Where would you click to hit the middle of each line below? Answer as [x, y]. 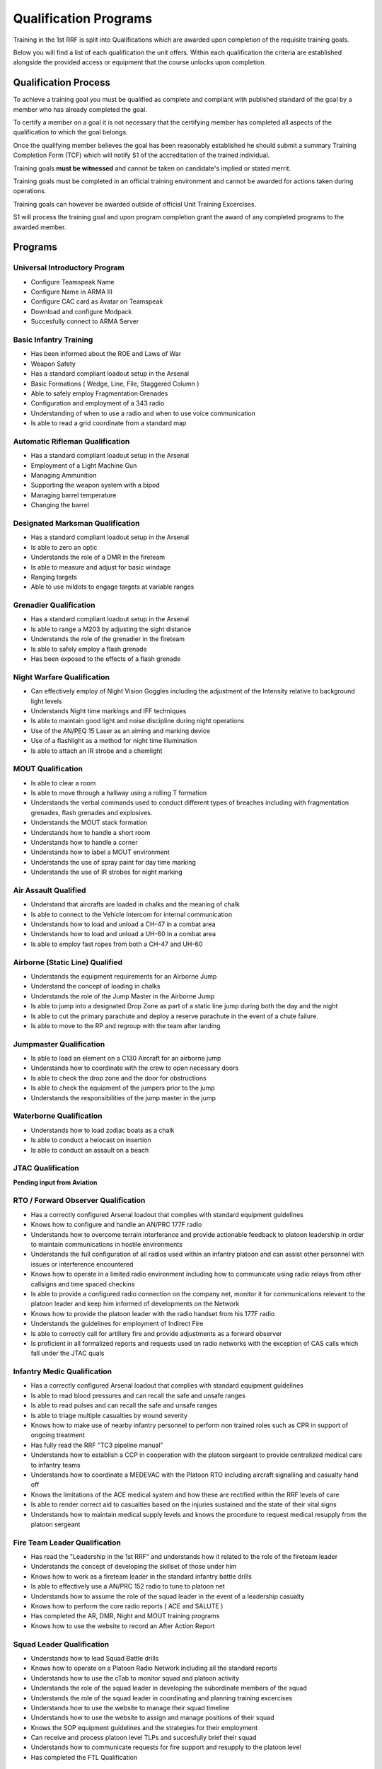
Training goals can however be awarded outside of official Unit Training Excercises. [135, 204]
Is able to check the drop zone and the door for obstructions [118, 1078]
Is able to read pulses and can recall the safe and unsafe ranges [124, 1405]
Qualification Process [62, 82]
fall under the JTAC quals [68, 1353]
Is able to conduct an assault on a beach [90, 1150]
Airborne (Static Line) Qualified [68, 962]
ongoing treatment [58, 1435]
